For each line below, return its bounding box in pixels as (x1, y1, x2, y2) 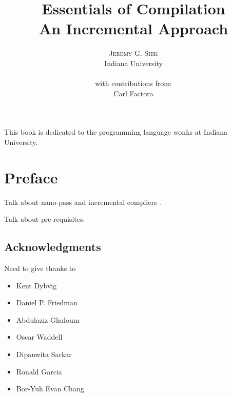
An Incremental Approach (38, 18, 228, 39)
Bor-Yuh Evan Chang (16, 383, 84, 394)
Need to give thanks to (4, 262, 76, 273)
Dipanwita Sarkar (16, 348, 72, 359)
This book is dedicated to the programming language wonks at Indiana (4, 127, 228, 137)
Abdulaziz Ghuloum (16, 314, 80, 325)
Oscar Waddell (16, 331, 63, 342)
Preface (4, 166, 58, 187)
